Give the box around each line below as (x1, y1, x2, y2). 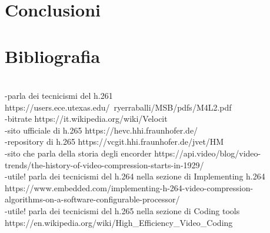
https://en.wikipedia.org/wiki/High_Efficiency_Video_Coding (5, 216, 233, 228)
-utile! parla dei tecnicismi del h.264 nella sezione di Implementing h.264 (5, 170, 265, 182)
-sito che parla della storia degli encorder (5, 147, 152, 159)
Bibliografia (5, 44, 101, 68)
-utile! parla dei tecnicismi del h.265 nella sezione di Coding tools (5, 205, 240, 217)
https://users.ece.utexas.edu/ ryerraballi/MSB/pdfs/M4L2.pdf (5, 101, 232, 113)
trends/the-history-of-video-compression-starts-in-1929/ (5, 158, 204, 171)
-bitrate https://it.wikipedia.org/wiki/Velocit (5, 112, 168, 125)
